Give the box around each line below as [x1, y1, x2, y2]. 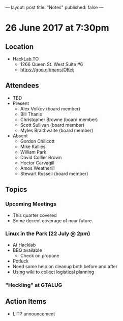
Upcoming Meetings [5, 200, 57, 208]
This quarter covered [12, 212, 57, 218]
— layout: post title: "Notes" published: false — [5, 5, 104, 10]
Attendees [5, 81, 39, 90]
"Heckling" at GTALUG [5, 281, 63, 288]
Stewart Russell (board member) [20, 170, 88, 177]
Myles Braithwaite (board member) [20, 127, 94, 133]
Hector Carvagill [20, 160, 55, 166]
